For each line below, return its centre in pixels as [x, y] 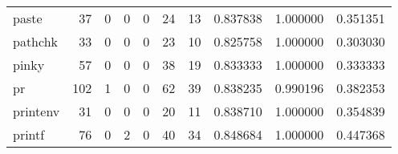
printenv [37, 111]
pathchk [36, 41]
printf [29, 134]
